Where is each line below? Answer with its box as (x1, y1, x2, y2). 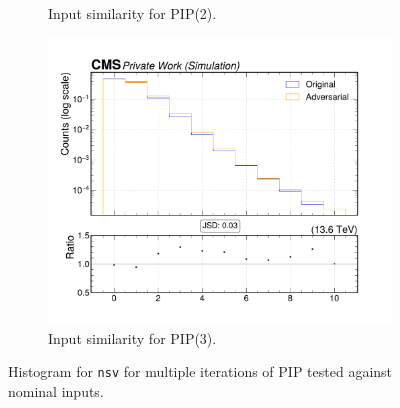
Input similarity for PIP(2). (48, 3, 217, 23)
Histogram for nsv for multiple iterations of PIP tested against (8, 361, 393, 382)
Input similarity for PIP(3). (48, 327, 217, 348)
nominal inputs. (8, 380, 104, 401)
